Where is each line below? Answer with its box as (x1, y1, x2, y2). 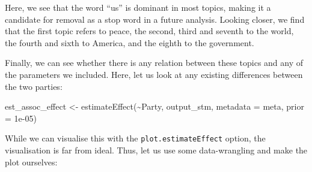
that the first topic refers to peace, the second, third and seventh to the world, (5, 25, 294, 37)
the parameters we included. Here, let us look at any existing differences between (5, 68, 303, 80)
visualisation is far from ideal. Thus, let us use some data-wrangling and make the (5, 144, 308, 156)
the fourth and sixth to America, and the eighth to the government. (5, 36, 254, 49)
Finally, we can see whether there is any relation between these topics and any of (5, 56, 304, 69)
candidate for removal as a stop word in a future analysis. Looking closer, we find (5, 13, 305, 25)
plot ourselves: (5, 155, 58, 168)
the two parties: (5, 80, 63, 92)
